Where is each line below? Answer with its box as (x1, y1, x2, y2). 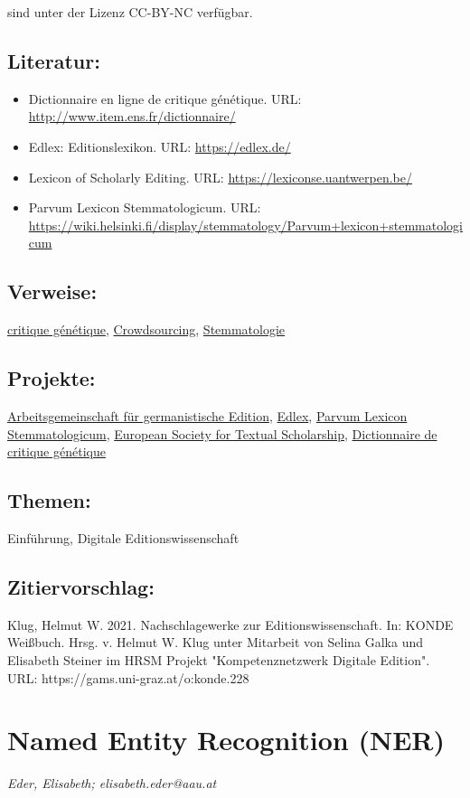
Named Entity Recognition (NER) (7, 721, 445, 758)
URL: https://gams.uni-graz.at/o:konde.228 (7, 668, 249, 687)
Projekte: (7, 364, 96, 392)
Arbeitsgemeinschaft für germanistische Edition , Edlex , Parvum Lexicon (7, 406, 408, 425)
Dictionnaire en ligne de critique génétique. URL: (28, 89, 302, 108)
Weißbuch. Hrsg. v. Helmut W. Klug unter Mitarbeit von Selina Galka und (7, 633, 424, 652)
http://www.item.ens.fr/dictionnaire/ (28, 107, 236, 126)
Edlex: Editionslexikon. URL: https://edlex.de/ (28, 136, 291, 155)
